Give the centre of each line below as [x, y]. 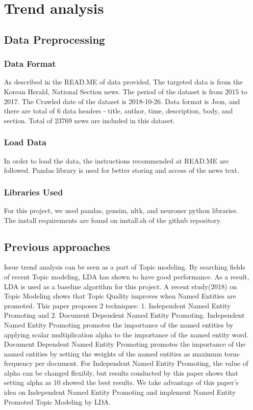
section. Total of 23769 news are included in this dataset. [89, 120]
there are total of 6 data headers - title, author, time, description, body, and [118, 111]
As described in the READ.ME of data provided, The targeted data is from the [123, 82]
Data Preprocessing [55, 39]
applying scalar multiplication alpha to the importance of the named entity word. [126, 334]
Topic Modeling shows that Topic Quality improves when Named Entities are [120, 296]
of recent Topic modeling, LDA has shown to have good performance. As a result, [127, 276]
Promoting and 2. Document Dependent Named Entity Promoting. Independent [124, 315]
